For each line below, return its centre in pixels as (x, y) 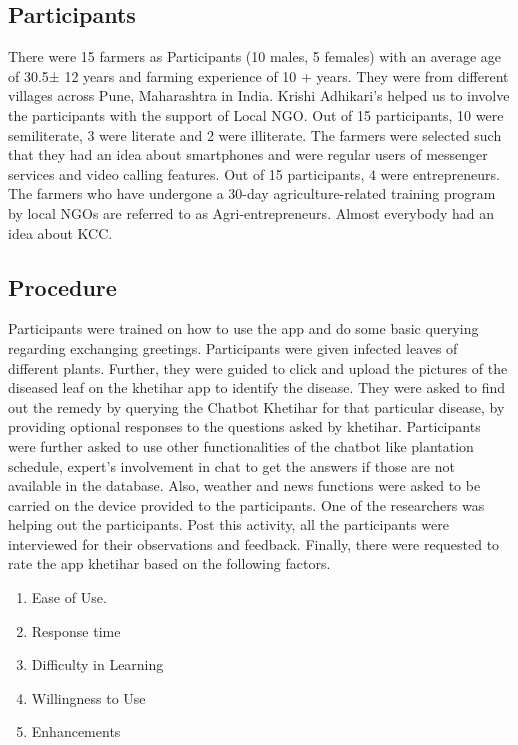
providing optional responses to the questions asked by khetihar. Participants (244, 426)
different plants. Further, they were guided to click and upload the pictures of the (258, 367)
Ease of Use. (69, 597)
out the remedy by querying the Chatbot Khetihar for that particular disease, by (256, 406)
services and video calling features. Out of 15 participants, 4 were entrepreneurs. (254, 173)
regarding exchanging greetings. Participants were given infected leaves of (233, 347)
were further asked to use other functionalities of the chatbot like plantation (241, 445)
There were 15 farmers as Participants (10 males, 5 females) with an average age (255, 56)
